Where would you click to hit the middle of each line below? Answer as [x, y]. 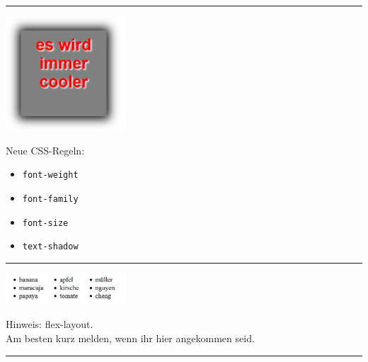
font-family [50, 199]
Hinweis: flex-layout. [50, 324]
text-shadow [50, 247]
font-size [45, 223]
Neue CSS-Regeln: [45, 150]
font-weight [50, 175]
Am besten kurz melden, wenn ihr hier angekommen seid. [130, 338]
